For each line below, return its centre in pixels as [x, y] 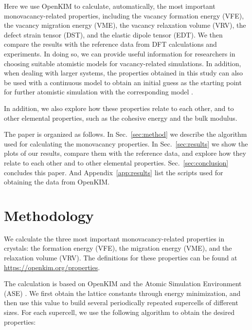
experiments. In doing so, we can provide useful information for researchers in [120, 53]
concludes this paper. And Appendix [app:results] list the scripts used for [114, 172]
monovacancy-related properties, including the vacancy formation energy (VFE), [124, 15]
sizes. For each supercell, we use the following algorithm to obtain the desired [119, 312]
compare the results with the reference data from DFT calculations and [110, 44]
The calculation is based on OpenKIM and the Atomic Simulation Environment [123, 284]
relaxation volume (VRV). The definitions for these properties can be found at [121, 257]
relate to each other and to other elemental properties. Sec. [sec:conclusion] [116, 162]
